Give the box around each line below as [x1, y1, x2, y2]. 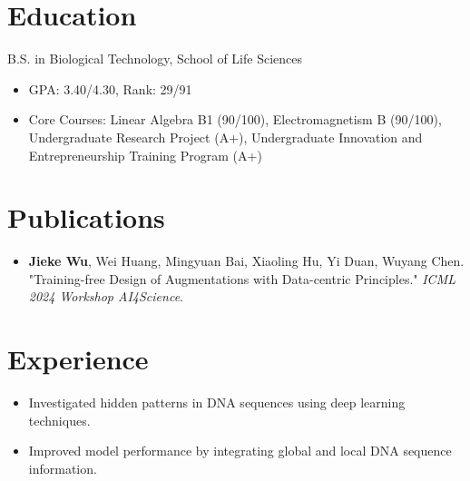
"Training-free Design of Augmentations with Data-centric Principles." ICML [28, 269, 455, 288]
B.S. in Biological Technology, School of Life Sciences [7, 49, 302, 68]
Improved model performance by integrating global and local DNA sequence [28, 441, 452, 460]
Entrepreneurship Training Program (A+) [28, 145, 262, 164]
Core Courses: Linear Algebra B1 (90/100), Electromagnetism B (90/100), [28, 110, 442, 129]
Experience [7, 340, 149, 378]
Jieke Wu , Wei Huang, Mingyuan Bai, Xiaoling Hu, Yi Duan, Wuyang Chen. [28, 251, 465, 270]
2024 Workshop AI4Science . [28, 287, 183, 306]
